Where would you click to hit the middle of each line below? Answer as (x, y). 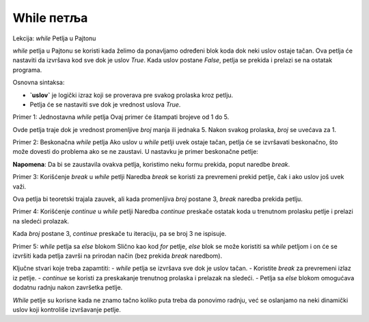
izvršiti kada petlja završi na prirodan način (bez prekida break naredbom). (117, 256)
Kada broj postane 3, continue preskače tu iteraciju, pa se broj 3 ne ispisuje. (120, 234)
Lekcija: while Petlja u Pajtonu (54, 38)
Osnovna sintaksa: (39, 83)
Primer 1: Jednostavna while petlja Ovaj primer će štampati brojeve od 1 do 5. (121, 117)
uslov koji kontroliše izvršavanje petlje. (67, 309)
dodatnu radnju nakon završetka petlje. (68, 288)
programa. (27, 70)
